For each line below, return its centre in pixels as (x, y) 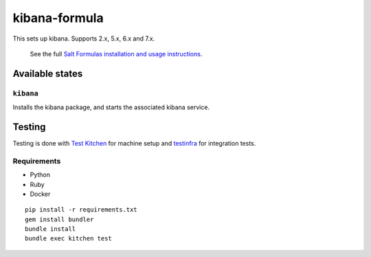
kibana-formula (58, 18)
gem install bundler (59, 219)
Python (40, 175)
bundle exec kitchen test (69, 238)
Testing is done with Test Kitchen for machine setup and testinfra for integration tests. (134, 143)
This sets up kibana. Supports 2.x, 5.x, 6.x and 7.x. (84, 38)
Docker (40, 194)
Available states (48, 73)
